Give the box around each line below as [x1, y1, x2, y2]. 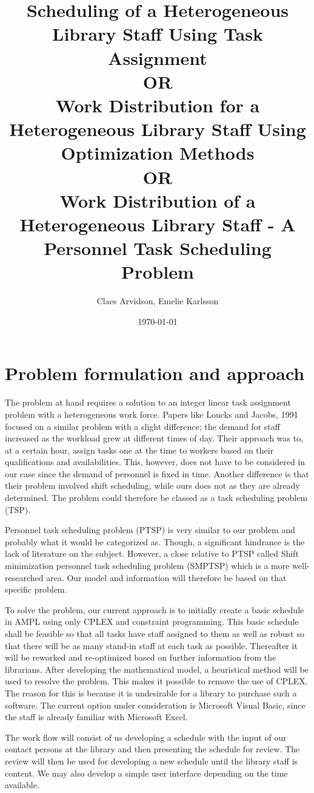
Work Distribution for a [55, 92, 260, 117]
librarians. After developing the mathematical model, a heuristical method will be [5, 662, 309, 675]
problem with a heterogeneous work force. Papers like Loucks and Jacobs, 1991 [5, 407, 298, 420]
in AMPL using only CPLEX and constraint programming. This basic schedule [5, 615, 299, 628]
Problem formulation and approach [5, 361, 305, 386]
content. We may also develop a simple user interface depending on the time [5, 766, 288, 779]
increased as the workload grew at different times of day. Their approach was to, [5, 432, 304, 444]
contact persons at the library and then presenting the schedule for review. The [5, 743, 300, 755]
